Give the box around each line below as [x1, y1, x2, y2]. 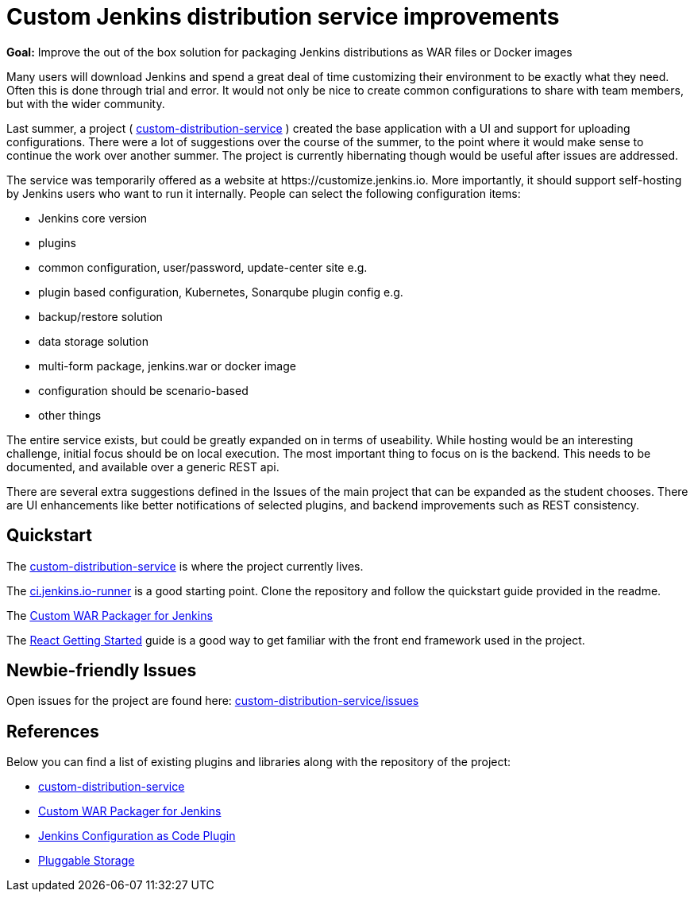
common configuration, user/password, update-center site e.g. [38, 260, 368, 274]
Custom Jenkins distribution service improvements [6, 3, 560, 30]
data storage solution [38, 334, 149, 348]
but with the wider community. [6, 96, 165, 110]
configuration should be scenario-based [38, 383, 249, 397]
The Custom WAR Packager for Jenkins [6, 608, 213, 622]
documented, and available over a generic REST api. [6, 459, 280, 474]
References [6, 721, 99, 741]
